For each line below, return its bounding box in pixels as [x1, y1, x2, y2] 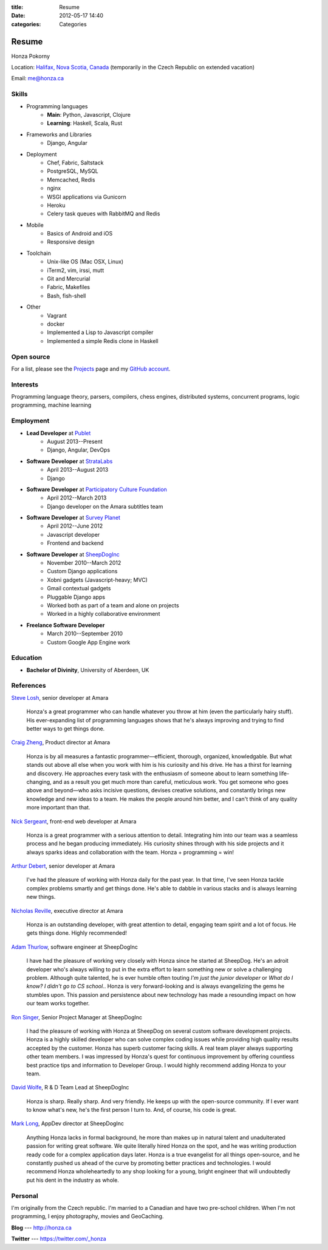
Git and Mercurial [47, 275, 91, 282]
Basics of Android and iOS [47, 230, 113, 237]
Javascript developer [47, 531, 100, 538]
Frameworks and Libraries [26, 131, 92, 138]
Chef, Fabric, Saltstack [47, 159, 104, 166]
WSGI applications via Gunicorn [47, 193, 127, 200]
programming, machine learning [11, 402, 92, 409]
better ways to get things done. [26, 725, 105, 733]
